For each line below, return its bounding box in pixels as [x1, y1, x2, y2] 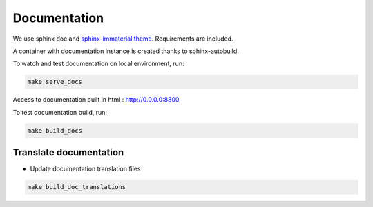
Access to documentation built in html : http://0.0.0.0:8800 [12, 96, 180, 104]
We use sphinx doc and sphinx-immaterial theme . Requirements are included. [12, 34, 233, 43]
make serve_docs [27, 78, 83, 86]
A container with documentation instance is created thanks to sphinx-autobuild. [12, 47, 240, 55]
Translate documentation [12, 146, 124, 158]
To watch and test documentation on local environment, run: [12, 59, 184, 68]
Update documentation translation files [30, 165, 141, 173]
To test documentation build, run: [12, 108, 107, 116]
